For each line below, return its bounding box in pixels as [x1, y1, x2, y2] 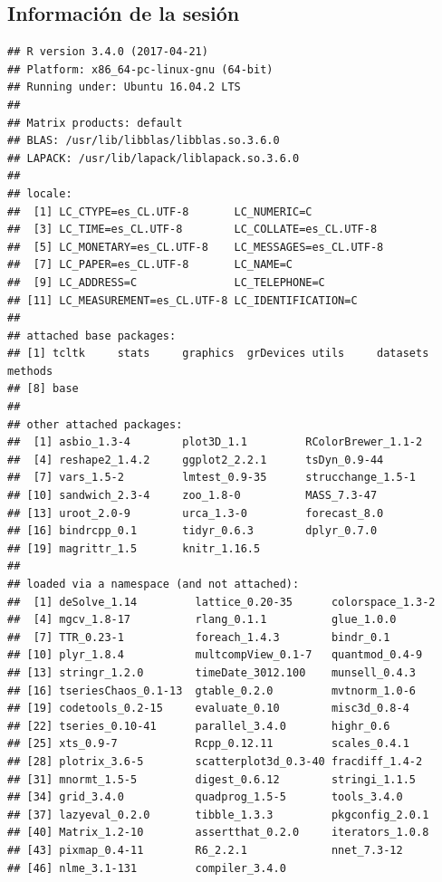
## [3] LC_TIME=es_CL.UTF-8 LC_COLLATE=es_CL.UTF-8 [7, 223, 378, 236]
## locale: [7, 187, 72, 200]
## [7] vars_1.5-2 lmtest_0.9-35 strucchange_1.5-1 [7, 471, 417, 484]
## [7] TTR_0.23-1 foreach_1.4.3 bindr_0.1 [7, 630, 390, 644]
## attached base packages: [7, 329, 177, 342]
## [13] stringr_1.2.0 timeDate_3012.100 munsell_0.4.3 [7, 666, 417, 679]
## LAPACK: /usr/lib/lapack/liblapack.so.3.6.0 [7, 151, 300, 165]
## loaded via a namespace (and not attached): [7, 578, 300, 591]
